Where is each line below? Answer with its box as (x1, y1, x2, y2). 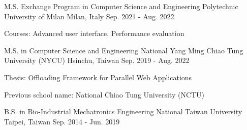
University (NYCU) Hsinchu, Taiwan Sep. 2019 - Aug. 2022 (4, 55, 190, 66)
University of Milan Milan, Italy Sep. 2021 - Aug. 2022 (4, 11, 174, 21)
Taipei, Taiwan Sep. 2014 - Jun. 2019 (4, 116, 120, 126)
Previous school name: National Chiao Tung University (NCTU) (4, 89, 205, 100)
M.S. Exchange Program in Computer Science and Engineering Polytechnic (4, 1, 238, 11)
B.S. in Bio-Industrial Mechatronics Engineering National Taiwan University (4, 106, 242, 117)
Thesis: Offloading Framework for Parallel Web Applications (4, 72, 192, 82)
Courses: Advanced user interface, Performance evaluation (4, 28, 184, 39)
